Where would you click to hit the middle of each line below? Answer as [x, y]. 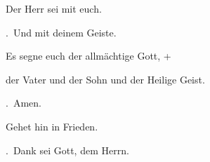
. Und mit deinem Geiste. [61, 32]
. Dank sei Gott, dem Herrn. [67, 150]
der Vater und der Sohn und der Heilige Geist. [105, 79]
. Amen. [24, 103]
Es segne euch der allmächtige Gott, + [88, 56]
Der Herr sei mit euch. [54, 8]
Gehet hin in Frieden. [52, 126]
